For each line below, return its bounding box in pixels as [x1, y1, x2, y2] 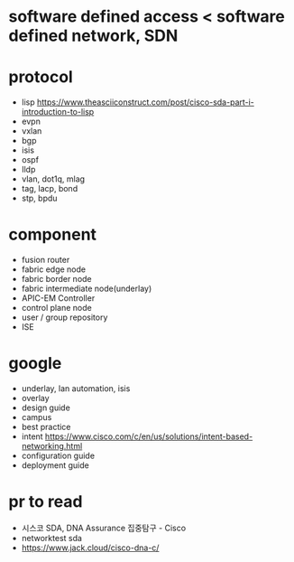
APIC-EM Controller [21, 293, 96, 304]
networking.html [21, 441, 83, 451]
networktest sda [21, 532, 83, 543]
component [8, 224, 96, 245]
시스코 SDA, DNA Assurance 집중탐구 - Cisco [21, 522, 187, 533]
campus [21, 412, 52, 422]
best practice [21, 422, 71, 432]
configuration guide [21, 450, 96, 461]
